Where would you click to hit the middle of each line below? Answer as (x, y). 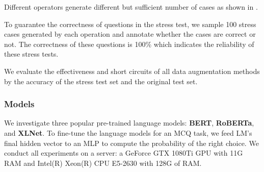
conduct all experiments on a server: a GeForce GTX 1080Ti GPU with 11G (124, 153)
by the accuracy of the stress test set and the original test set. (101, 81)
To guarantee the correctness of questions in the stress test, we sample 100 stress (130, 24)
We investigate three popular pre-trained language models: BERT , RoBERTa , (129, 123)
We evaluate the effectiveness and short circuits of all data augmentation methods (132, 71)
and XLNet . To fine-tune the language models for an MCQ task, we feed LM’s (128, 132)
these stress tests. (31, 54)
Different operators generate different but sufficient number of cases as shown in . (131, 7)
